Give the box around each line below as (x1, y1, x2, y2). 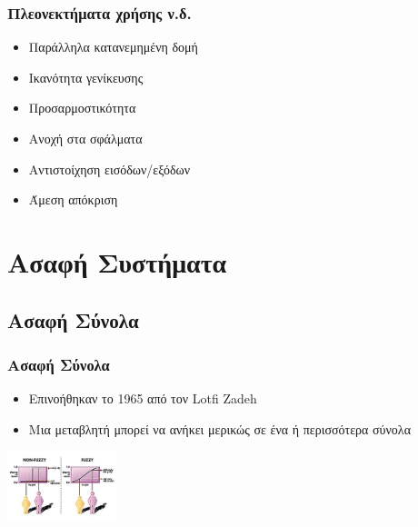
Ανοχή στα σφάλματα (28, 129, 143, 147)
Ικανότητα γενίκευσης (28, 67, 144, 86)
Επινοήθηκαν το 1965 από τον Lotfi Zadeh (28, 389, 257, 408)
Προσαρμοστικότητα (28, 98, 136, 117)
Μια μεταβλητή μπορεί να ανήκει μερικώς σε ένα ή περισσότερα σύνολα (28, 419, 411, 438)
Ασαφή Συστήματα (7, 243, 227, 280)
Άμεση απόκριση (28, 190, 118, 209)
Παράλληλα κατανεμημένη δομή (28, 37, 198, 56)
